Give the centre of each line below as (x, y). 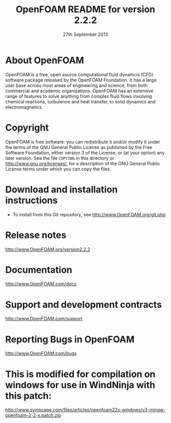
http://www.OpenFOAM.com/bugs (41, 354)
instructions (32, 200)
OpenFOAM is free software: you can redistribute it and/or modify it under (83, 142)
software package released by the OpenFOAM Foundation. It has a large (81, 80)
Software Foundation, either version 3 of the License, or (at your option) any (85, 153)
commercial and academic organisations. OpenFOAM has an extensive (79, 91)
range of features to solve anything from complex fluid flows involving (79, 96)
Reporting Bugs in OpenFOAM (70, 339)
